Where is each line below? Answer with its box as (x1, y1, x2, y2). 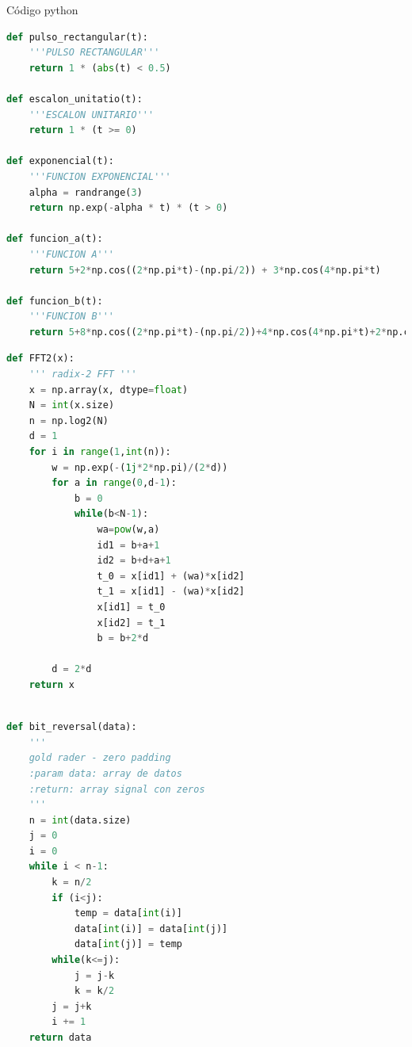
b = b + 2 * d (97, 632, 149, 644)
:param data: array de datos (29, 767, 182, 779)
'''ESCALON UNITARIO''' (29, 109, 154, 120)
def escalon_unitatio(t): (6, 93, 143, 105)
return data (29, 1032, 92, 1043)
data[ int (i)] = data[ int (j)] (74, 923, 228, 934)
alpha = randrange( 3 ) (29, 186, 143, 198)
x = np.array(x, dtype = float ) (29, 384, 189, 395)
